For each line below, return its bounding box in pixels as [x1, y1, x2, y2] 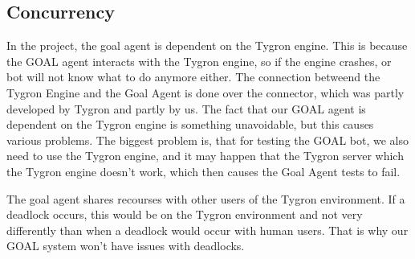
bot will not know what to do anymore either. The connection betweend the [6, 68, 380, 85]
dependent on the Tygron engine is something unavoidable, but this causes [6, 116, 374, 133]
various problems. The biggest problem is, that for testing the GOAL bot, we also [6, 131, 409, 148]
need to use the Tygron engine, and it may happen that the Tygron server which [6, 147, 404, 164]
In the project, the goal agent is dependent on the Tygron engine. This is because [6, 37, 408, 54]
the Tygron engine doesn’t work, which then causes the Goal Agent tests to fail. [6, 162, 401, 179]
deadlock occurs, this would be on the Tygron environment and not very [6, 206, 363, 223]
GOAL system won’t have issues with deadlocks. [6, 237, 245, 254]
